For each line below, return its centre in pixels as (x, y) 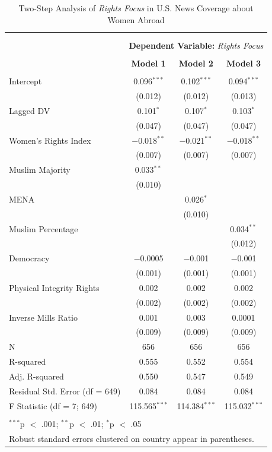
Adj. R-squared (36, 376)
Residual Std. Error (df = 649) (65, 391)
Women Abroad (136, 19)
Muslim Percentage (44, 228)
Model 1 (148, 63)
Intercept (25, 81)
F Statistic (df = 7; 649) (53, 405)
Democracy (29, 258)
